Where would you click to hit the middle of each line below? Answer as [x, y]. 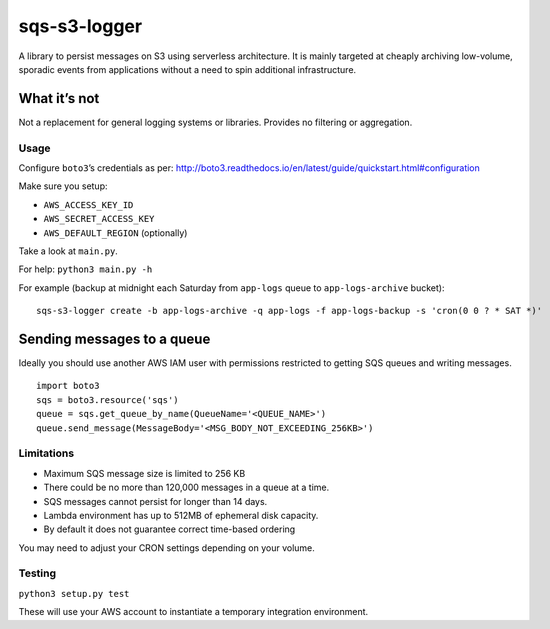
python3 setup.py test [74, 593]
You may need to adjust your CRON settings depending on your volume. [166, 547]
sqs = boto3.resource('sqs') [107, 399]
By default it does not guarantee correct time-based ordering [169, 529]
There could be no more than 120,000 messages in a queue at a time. [186, 487]
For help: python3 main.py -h [85, 269]
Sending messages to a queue [114, 338]
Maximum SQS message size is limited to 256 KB [144, 473]
